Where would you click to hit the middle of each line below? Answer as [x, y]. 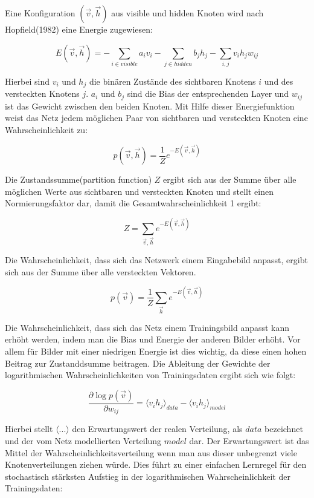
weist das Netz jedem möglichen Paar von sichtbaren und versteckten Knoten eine [156, 118]
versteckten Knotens [42, 93]
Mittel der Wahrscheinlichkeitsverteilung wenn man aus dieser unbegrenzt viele [151, 452]
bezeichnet [284, 429]
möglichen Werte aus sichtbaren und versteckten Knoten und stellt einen [139, 191]
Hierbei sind [27, 81]
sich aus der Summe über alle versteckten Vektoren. [101, 271]
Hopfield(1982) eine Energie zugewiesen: [79, 29]
